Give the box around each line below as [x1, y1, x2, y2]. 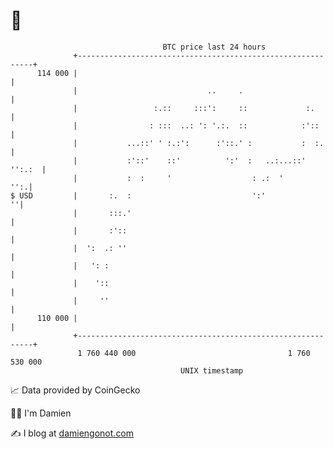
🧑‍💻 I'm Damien [10, 407, 72, 419]
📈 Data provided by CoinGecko [10, 384, 141, 396]
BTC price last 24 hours [162, 42, 267, 52]
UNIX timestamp [180, 365, 244, 376]
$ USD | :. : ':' [10, 190, 267, 201]
